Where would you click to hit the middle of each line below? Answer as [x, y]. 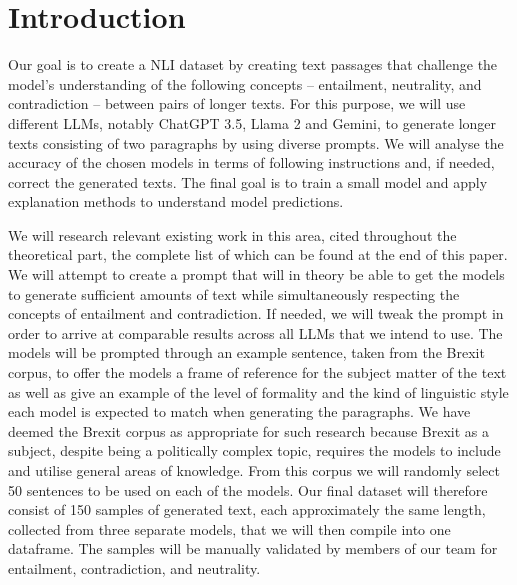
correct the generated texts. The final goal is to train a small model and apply [248, 181]
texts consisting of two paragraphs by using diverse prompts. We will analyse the [256, 142]
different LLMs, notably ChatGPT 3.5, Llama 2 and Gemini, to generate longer [252, 122]
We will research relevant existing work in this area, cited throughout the [232, 234]
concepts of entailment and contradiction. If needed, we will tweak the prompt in [256, 313]
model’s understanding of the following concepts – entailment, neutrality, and [245, 83]
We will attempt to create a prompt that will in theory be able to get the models [256, 274]
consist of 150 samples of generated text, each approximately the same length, [247, 509]
